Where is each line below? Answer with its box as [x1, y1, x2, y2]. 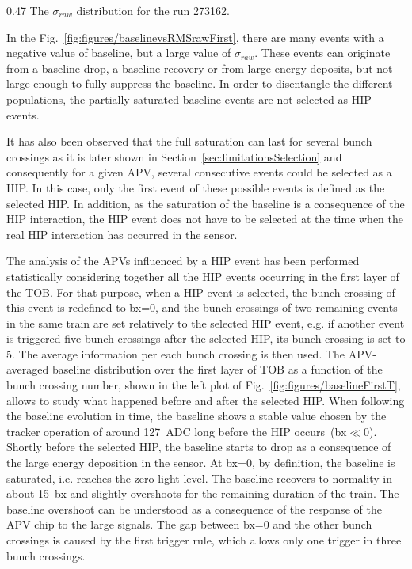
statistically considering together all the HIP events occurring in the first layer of [6, 267, 399, 284]
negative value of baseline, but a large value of [6, 44, 231, 61]
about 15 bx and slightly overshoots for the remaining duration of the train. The [6, 485, 399, 502]
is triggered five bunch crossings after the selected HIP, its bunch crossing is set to [6, 330, 406, 347]
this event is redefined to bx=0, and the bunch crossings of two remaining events [6, 299, 398, 316]
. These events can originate [254, 44, 391, 61]
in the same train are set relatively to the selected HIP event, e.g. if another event [6, 314, 405, 331]
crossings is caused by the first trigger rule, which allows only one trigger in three [6, 532, 402, 548]
